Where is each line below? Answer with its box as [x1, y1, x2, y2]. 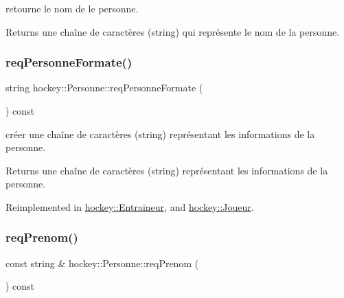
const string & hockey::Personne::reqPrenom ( [5, 255, 199, 270]
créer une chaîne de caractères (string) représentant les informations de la [5, 126, 315, 141]
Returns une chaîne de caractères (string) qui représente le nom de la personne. [5, 24, 340, 38]
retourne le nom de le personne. [5, 1, 139, 15]
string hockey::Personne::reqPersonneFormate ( [5, 80, 203, 95]
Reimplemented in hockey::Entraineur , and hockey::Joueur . [5, 199, 254, 214]
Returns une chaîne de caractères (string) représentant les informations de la [5, 163, 328, 177]
